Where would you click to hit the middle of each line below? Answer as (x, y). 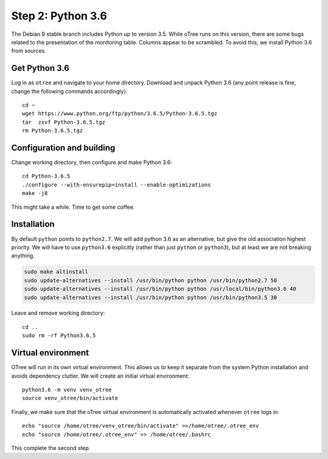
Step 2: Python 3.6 (59, 16)
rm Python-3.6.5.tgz (53, 131)
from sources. (29, 51)
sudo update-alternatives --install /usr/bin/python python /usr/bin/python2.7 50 (151, 280)
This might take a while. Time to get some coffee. (73, 207)
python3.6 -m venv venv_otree (67, 389)
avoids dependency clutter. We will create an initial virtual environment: (100, 376)
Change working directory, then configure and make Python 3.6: (92, 162)
